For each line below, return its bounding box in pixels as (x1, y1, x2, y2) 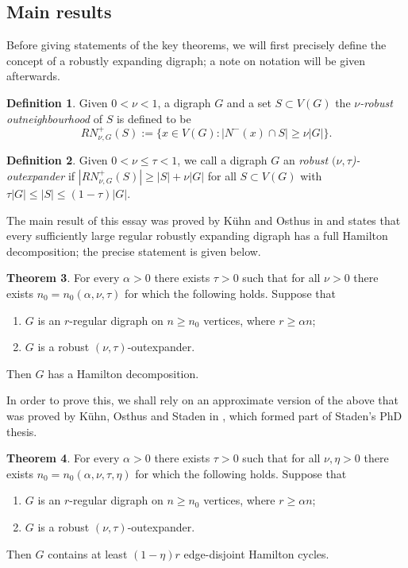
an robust (283, 152, 329, 168)
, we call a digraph (177, 152, 268, 168)
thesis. (6, 423, 37, 439)
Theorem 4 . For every (6, 450, 120, 466)
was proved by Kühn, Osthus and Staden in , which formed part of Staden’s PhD (6, 407, 402, 423)
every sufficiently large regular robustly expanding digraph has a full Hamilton (6, 227, 388, 244)
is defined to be (116, 110, 191, 126)
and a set (226, 94, 271, 110)
